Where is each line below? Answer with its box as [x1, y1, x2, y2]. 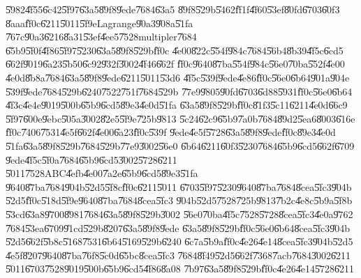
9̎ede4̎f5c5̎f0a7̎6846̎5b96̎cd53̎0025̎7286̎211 [6, 152, 177, 167]
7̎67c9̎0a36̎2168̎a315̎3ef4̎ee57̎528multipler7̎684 [6, 29, 197, 44]
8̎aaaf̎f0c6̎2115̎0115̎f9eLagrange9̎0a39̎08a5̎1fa [6, 15, 193, 30]
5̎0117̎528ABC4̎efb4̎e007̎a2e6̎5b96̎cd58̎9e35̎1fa [6, 166, 198, 180]
